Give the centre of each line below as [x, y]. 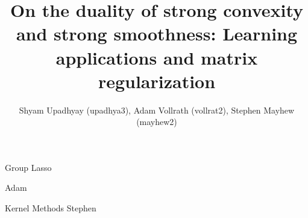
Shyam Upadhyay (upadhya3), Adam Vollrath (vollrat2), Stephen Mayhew [157, 110]
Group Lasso [28, 167]
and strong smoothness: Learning [157, 34]
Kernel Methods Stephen [51, 208]
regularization [157, 81]
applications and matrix [157, 57]
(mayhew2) [157, 122]
